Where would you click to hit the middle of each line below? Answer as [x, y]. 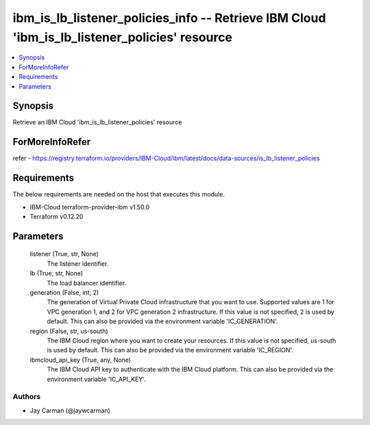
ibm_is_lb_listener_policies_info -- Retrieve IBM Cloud [169, 18]
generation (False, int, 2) [64, 292]
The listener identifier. [78, 264]
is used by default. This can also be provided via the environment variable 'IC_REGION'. [170, 350]
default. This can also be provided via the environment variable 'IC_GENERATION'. [162, 321]
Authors [27, 397]
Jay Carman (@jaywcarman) [70, 410]
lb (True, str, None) [57, 273]
